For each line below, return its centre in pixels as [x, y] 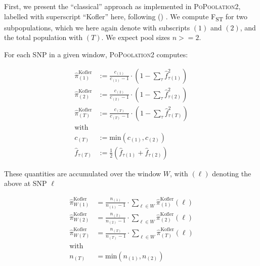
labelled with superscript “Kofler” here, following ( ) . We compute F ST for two [126, 17]
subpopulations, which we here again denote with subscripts [97, 27]
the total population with [44, 37]
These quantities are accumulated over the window [83, 173]
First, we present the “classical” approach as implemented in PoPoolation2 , [122, 6]
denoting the [232, 173]
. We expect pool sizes [136, 37]
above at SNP [26, 183]
